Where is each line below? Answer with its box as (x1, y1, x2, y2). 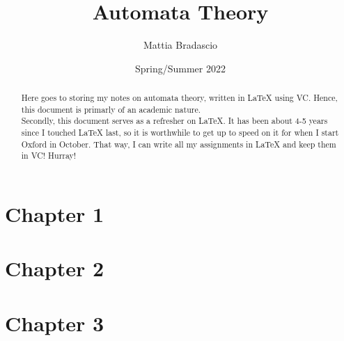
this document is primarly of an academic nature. (21, 103, 201, 115)
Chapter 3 (5, 308, 104, 337)
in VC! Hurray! (21, 150, 77, 161)
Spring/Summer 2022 (135, 61, 226, 75)
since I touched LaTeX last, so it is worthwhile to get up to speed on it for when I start (21, 127, 339, 138)
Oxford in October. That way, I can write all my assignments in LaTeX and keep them (21, 138, 336, 150)
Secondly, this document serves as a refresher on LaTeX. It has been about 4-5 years (21, 115, 328, 127)
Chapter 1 (5, 200, 104, 228)
